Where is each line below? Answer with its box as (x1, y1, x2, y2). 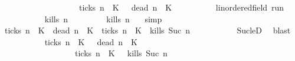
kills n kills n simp (44, 12, 162, 25)
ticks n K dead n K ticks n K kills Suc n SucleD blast (4, 24, 291, 36)
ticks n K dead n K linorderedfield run (78, 1, 284, 13)
